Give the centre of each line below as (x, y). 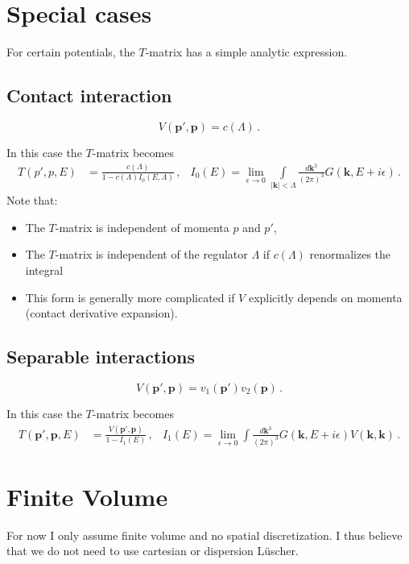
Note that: (32, 200)
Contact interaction (89, 95)
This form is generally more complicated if (130, 297)
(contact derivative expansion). (101, 313)
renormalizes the (350, 254)
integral (44, 270)
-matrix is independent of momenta (142, 227)
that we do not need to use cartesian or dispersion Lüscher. (153, 551)
